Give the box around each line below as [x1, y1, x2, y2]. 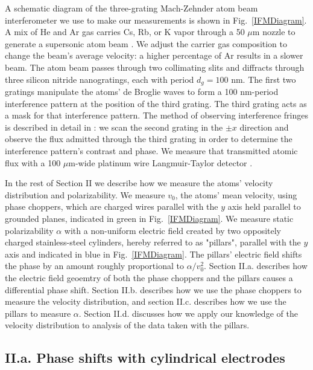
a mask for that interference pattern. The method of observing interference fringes [5, 109, 308, 122]
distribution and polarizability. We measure [5, 188, 165, 201]
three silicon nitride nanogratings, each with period [5, 73, 194, 85]
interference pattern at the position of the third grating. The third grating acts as [5, 97, 307, 109]
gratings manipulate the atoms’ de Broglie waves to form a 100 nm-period [5, 85, 279, 98]
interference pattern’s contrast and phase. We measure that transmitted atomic [5, 144, 298, 157]
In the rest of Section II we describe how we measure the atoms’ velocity [5, 177, 273, 189]
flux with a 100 [5, 156, 61, 169]
